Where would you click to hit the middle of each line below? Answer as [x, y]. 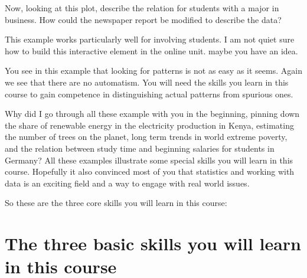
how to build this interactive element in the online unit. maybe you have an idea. [151, 50]
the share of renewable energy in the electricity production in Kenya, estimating [149, 125]
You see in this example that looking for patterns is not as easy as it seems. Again [153, 71]
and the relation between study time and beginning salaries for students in [140, 148]
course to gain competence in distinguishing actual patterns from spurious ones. [149, 94]
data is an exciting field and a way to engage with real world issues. [127, 183]
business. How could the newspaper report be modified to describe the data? [143, 19]
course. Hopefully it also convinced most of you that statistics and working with [150, 171]
